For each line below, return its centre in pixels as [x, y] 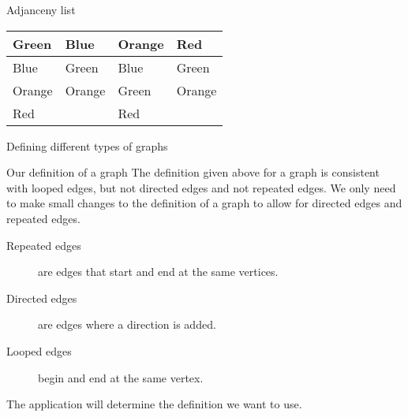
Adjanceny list [41, 9]
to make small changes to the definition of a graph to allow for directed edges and [204, 203]
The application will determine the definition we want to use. [154, 404]
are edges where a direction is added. [127, 324]
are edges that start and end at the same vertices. [158, 272]
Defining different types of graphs [87, 145]
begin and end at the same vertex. [121, 377]
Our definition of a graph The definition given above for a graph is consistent [193, 172]
